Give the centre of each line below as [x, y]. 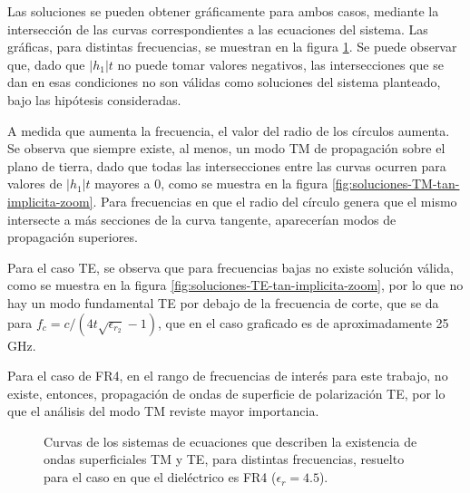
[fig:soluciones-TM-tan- [396, 184]
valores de [35, 184]
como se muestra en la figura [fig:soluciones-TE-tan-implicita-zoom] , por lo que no [235, 285]
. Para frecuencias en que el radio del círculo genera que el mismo [275, 201]
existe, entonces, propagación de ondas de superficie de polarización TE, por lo [226, 393]
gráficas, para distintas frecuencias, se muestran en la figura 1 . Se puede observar [232, 47]
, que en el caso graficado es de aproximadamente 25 [303, 322]
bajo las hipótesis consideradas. [94, 99]
